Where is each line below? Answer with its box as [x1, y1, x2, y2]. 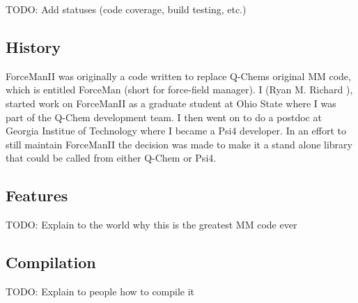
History [6, 36, 61, 57]
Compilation [6, 251, 96, 273]
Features [6, 185, 68, 206]
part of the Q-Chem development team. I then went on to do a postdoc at [6, 109, 322, 124]
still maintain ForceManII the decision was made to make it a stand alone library [6, 137, 352, 151]
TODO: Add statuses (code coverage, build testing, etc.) [6, 2, 247, 16]
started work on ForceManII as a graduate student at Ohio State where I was [6, 95, 336, 110]
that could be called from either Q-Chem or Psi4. [6, 150, 217, 165]
